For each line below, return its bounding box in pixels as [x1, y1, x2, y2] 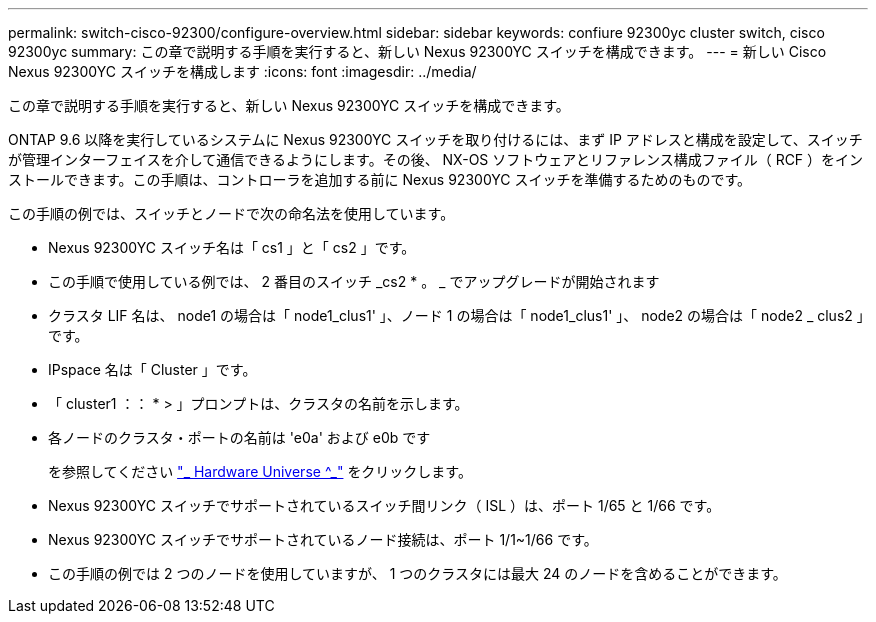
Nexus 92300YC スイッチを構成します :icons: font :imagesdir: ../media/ [8, 63, 477, 80]
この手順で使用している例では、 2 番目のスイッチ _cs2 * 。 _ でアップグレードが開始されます [48, 273, 660, 290]
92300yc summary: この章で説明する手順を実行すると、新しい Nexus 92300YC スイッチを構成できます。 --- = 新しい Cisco [8, 43, 827, 60]
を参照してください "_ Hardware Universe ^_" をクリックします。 [48, 463, 472, 480]
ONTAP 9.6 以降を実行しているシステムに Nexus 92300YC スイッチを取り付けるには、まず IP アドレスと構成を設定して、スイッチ [8, 131, 863, 148]
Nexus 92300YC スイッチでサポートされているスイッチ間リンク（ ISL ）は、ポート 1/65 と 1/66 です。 [48, 497, 721, 514]
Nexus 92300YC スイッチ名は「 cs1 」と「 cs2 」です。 [48, 239, 416, 256]
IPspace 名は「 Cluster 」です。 [48, 361, 257, 378]
